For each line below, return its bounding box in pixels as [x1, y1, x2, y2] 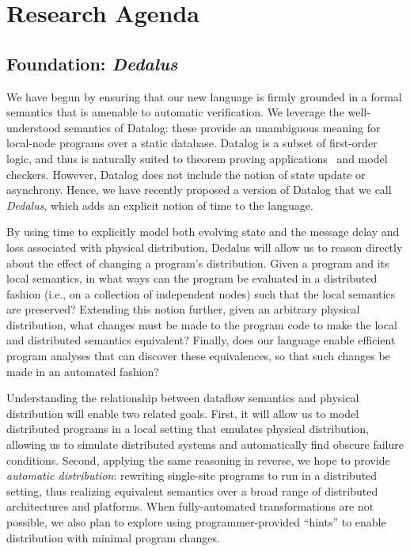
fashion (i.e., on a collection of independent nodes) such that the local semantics [6, 285, 396, 302]
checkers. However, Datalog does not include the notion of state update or [6, 165, 366, 182]
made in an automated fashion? [6, 363, 159, 379]
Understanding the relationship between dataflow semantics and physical [6, 389, 359, 406]
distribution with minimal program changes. [6, 529, 220, 545]
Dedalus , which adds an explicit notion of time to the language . [6, 196, 313, 213]
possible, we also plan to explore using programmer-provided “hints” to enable [6, 514, 386, 530]
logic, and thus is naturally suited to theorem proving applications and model [6, 150, 388, 166]
